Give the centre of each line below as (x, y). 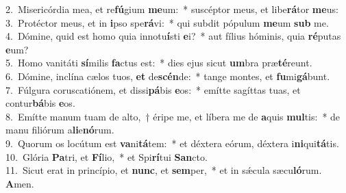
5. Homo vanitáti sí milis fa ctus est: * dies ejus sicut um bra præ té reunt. (159, 63)
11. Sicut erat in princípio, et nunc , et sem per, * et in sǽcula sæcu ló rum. (164, 170)
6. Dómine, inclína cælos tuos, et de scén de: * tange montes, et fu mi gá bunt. (168, 76)
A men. (20, 183)
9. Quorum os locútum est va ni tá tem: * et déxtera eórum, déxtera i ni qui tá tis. (172, 143)
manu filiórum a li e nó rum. (60, 130)
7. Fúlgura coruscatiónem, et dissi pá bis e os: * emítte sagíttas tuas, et (153, 89)
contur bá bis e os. (40, 103)
